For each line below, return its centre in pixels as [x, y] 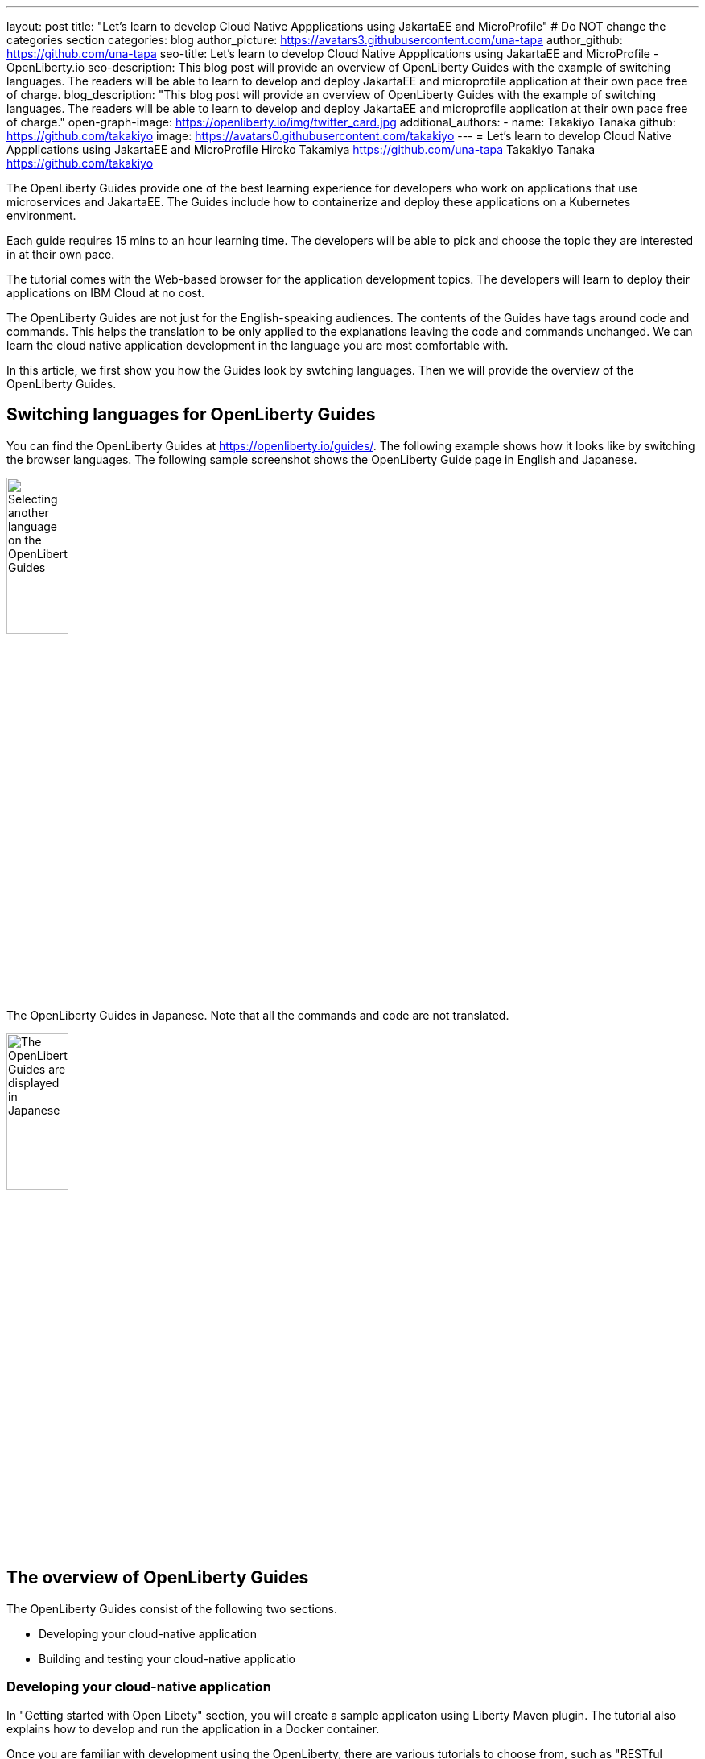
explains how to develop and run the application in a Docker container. [193, 1728]
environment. [41, 215]
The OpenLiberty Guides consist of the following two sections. [172, 1608]
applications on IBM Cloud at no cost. [106, 293]
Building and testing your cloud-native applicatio [167, 1658]
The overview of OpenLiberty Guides [158, 1578]
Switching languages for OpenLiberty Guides [191, 415]
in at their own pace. [61, 254]
